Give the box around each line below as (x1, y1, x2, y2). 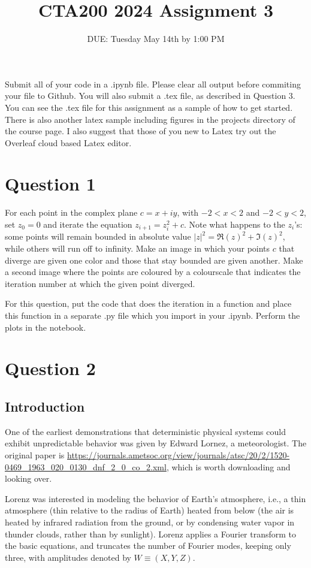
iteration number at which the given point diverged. (5, 277, 195, 289)
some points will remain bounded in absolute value (5, 230, 191, 243)
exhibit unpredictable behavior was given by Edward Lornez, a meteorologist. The (5, 437, 307, 449)
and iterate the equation (43, 218, 132, 230)
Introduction (5, 397, 85, 415)
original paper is (5, 448, 65, 461)
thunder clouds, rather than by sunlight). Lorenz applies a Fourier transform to (5, 527, 297, 540)
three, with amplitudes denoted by (5, 551, 131, 563)
